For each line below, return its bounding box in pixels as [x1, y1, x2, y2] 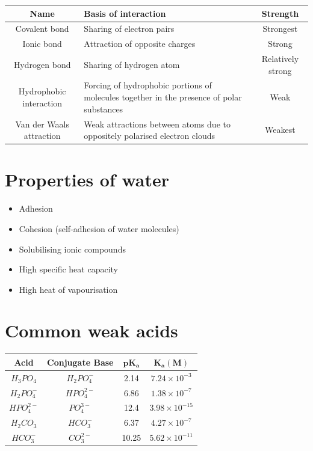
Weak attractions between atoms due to [84, 117, 231, 130]
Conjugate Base [47, 355, 114, 368]
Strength [261, 7, 299, 19]
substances [84, 102, 123, 115]
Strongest [262, 22, 298, 35]
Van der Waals [15, 117, 69, 130]
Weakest [265, 123, 296, 136]
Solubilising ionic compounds [19, 242, 126, 255]
